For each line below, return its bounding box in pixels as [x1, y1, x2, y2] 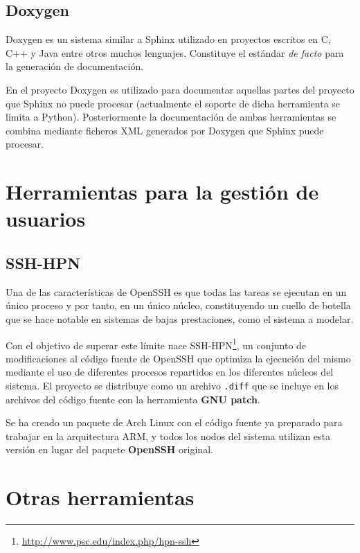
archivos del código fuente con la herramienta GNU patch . [6, 392, 260, 406]
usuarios [6, 204, 86, 233]
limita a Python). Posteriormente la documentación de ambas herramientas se [6, 109, 336, 124]
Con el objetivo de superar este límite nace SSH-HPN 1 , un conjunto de [6, 335, 307, 352]
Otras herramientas [6, 483, 195, 511]
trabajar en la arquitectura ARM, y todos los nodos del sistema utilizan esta [6, 428, 331, 443]
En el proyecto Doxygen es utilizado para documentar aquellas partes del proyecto [6, 82, 354, 96]
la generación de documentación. [6, 59, 144, 73]
